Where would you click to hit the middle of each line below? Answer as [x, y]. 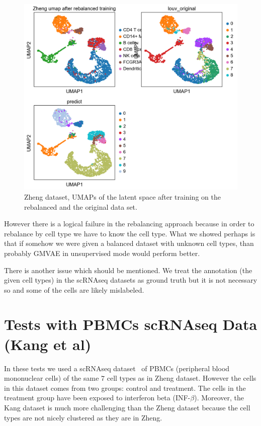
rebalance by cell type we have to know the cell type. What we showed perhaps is [130, 233]
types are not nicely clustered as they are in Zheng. [83, 417]
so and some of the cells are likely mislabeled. [74, 289]
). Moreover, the [219, 398]
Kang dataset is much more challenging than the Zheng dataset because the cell [127, 407]
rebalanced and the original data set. [81, 206]
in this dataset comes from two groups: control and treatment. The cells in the [125, 388]
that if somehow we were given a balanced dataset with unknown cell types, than [129, 243]
